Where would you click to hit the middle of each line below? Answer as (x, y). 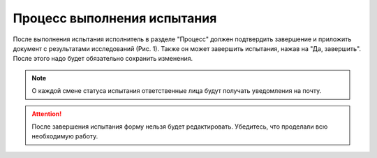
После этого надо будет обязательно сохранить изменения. (103, 59)
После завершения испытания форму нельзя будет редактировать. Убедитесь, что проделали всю (180, 127)
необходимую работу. (65, 136)
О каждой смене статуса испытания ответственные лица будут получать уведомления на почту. (177, 91)
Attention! (47, 114)
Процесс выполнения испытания (115, 18)
